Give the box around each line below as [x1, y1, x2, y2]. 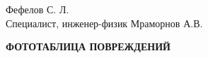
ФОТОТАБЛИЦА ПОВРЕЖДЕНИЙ [6, 39, 171, 54]
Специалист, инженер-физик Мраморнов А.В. [6, 15, 203, 30]
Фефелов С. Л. [6, 2, 69, 16]
